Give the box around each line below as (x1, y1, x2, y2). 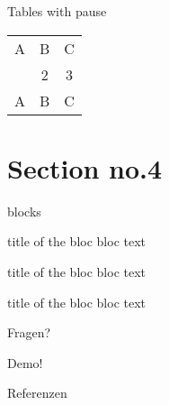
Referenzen (7, 383, 67, 402)
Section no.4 (7, 149, 163, 186)
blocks (7, 201, 41, 220)
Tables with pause (7, 2, 107, 20)
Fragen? (7, 323, 51, 342)
